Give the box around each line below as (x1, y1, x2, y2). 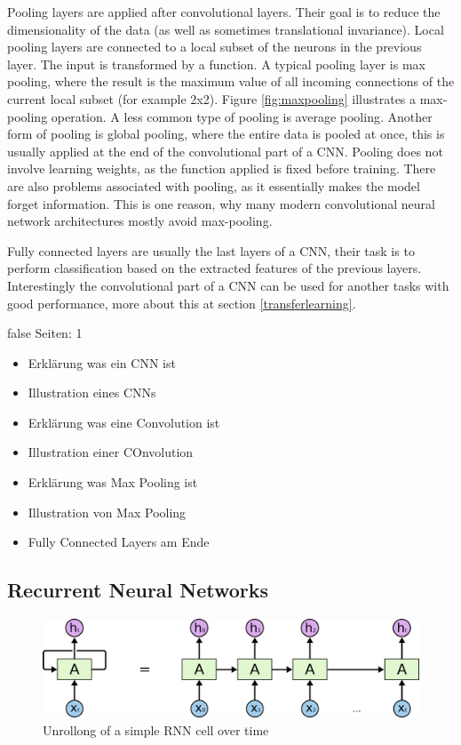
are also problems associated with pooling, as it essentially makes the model (7, 176, 420, 195)
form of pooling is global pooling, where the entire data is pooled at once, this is (7, 124, 445, 143)
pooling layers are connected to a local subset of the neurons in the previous (7, 37, 422, 56)
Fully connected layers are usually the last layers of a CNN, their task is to (7, 241, 415, 260)
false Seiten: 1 (7, 324, 83, 342)
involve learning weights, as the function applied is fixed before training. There (7, 159, 436, 178)
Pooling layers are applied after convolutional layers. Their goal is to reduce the (7, 3, 441, 20)
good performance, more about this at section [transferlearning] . (7, 293, 356, 312)
